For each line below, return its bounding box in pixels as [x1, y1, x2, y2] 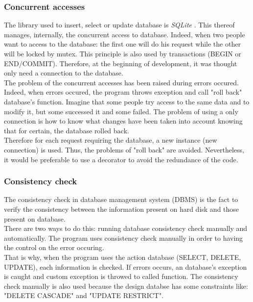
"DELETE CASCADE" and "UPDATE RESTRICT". [4, 290, 164, 301]
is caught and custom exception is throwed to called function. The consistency [4, 271, 238, 281]
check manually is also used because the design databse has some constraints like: [4, 280, 248, 291]
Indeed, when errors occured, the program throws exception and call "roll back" [4, 87, 242, 97]
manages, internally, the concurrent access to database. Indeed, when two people [4, 29, 245, 39]
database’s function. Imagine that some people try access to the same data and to [4, 96, 250, 106]
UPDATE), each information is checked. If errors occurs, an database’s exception [4, 261, 247, 272]
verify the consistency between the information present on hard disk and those [4, 203, 239, 214]
